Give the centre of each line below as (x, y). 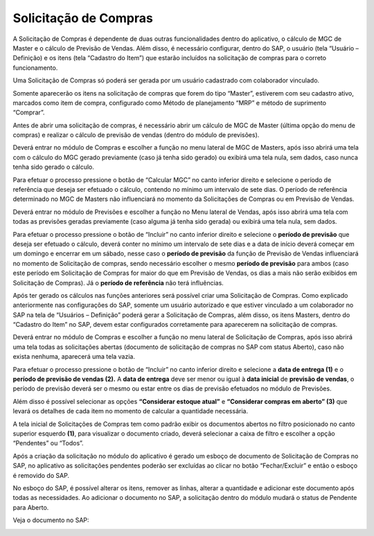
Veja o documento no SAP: (51, 520)
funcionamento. (35, 68)
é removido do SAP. (41, 475)
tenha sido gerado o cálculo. (54, 167)
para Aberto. (31, 507)
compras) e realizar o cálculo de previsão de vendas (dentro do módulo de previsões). (136, 135)
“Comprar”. (29, 113)
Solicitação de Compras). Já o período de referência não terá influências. (118, 283)
